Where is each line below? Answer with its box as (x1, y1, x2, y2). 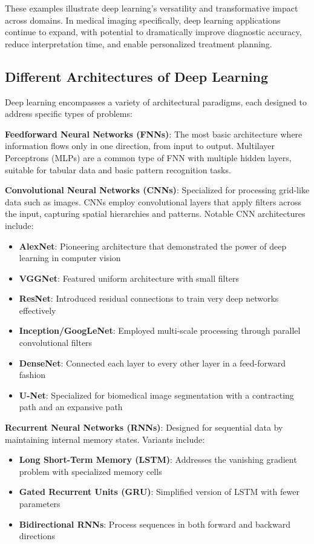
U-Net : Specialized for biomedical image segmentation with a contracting (19, 388, 294, 401)
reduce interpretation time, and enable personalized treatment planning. (5, 37, 272, 50)
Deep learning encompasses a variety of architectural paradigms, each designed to (5, 95, 307, 108)
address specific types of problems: (5, 107, 132, 120)
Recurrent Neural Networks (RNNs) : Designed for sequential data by (5, 421, 283, 434)
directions (19, 529, 56, 542)
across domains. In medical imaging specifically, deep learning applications (5, 13, 281, 26)
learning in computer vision (19, 251, 121, 264)
